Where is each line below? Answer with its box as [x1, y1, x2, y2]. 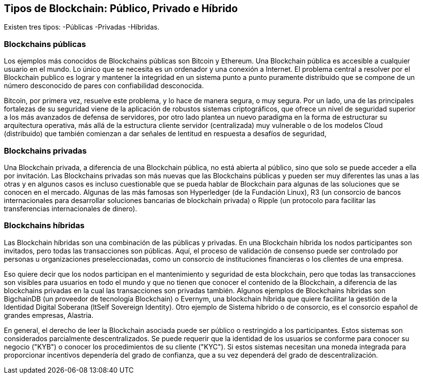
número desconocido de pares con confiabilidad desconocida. [4, 81, 204, 90]
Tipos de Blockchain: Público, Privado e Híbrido [4, 2, 238, 15]
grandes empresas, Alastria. [4, 311, 94, 319]
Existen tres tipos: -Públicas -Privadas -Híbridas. [4, 23, 160, 31]
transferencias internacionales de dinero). [4, 204, 137, 213]
